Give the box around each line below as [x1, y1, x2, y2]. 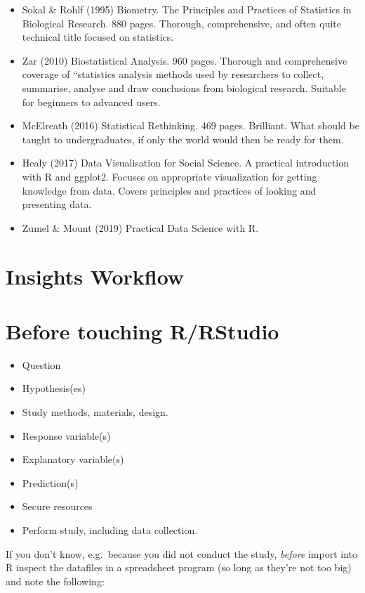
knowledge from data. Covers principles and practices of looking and [22, 183, 317, 197]
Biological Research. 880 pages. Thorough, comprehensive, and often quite [22, 15, 341, 30]
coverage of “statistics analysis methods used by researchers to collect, [22, 67, 324, 82]
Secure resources [22, 499, 93, 514]
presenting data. [22, 197, 92, 211]
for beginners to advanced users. [22, 94, 161, 109]
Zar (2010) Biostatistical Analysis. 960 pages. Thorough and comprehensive [22, 53, 347, 67]
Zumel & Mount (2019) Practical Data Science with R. [22, 220, 259, 235]
